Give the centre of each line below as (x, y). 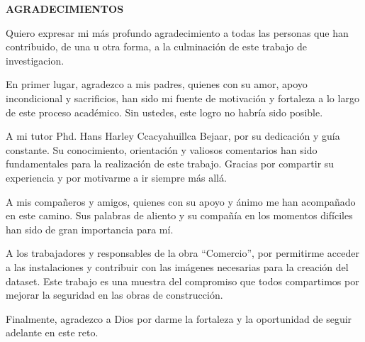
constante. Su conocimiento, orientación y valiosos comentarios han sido (162, 149)
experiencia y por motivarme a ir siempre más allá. (116, 177)
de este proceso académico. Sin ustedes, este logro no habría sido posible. (164, 112)
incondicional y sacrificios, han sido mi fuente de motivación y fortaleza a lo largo (182, 98)
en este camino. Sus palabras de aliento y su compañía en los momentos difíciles (179, 215)
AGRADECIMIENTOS (65, 9)
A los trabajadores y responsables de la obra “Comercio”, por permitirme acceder (182, 253)
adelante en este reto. (52, 332)
